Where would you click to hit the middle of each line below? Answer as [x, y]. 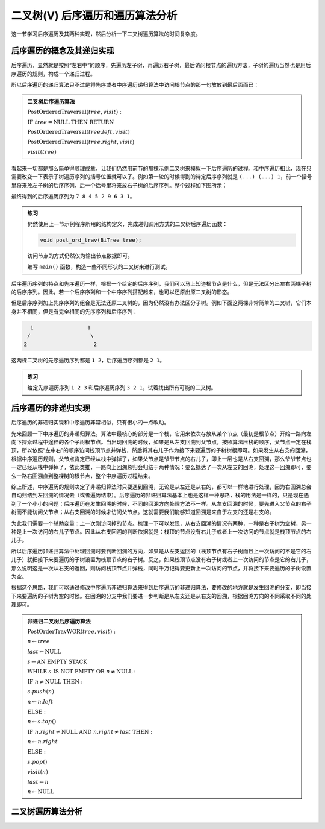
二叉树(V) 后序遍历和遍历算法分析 [94, 16]
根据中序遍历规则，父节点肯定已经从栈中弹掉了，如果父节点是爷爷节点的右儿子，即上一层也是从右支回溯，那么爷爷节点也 [161, 459]
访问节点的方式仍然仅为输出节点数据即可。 [80, 256]
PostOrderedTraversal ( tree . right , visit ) [81, 142]
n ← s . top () [42, 722]
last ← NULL [44, 652]
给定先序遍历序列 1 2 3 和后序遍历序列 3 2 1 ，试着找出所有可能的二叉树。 [122, 388]
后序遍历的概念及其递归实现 [63, 51]
